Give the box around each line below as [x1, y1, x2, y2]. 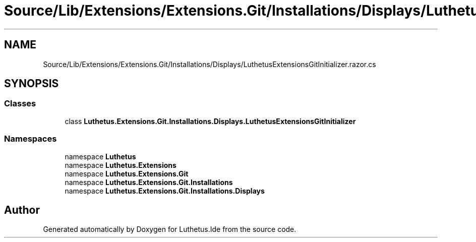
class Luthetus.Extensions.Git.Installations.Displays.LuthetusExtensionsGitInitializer [65, 116, 356, 126]
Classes [4, 98, 36, 109]
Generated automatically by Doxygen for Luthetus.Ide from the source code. [43, 225, 296, 234]
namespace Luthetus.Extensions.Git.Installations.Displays [65, 186, 265, 195]
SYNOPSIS [4, 77, 59, 90]
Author [4, 203, 40, 216]
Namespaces [4, 134, 57, 144]
